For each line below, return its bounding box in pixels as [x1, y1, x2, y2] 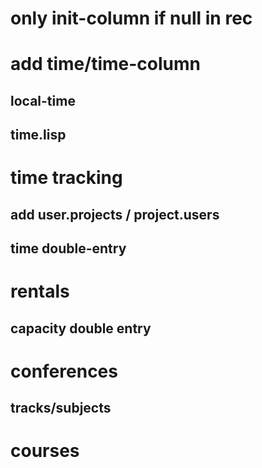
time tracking [10, 167, 123, 189]
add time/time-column [10, 53, 201, 76]
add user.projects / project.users [10, 206, 220, 223]
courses [10, 440, 80, 462]
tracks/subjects [10, 400, 112, 417]
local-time [10, 92, 76, 109]
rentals [10, 280, 70, 303]
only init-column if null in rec [10, 7, 253, 30]
